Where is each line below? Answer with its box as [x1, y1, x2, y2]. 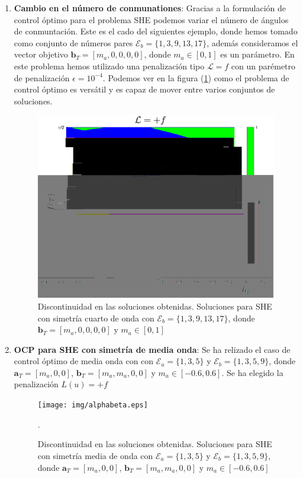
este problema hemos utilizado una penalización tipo [14, 59, 205, 72]
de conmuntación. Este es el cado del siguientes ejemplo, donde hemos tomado [14, 25, 298, 37]
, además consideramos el [207, 36, 298, 49]
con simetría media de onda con [37, 449, 153, 461]
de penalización [14, 71, 70, 84]
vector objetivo [14, 48, 68, 60]
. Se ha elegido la [221, 366, 283, 378]
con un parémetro [231, 59, 296, 72]
